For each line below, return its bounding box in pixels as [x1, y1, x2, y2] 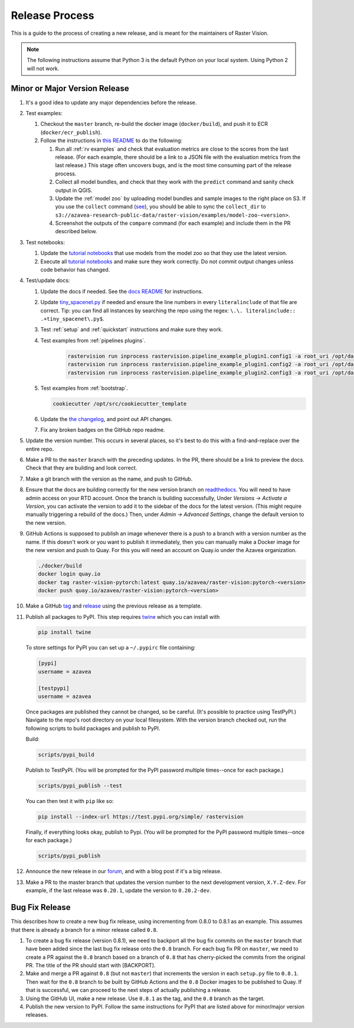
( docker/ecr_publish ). [40, 129, 102, 136]
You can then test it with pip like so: [25, 798, 114, 805]
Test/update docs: [25, 277, 70, 284]
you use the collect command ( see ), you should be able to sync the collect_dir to [55, 203, 266, 210]
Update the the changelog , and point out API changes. [40, 415, 173, 422]
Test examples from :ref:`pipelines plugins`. [40, 337, 146, 344]
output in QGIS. [55, 187, 93, 194]
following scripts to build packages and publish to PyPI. [25, 725, 160, 732]
